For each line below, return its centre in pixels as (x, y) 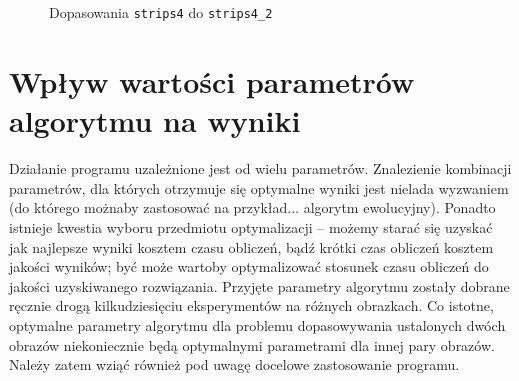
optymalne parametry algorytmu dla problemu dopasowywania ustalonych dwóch (257, 324)
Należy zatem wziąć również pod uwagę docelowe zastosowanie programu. (234, 364)
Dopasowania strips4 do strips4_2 (161, 12)
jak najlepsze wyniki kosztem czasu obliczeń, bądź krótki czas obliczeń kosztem (251, 246)
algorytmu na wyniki (155, 120)
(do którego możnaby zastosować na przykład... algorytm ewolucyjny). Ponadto (252, 207)
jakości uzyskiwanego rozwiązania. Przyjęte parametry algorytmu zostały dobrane (259, 285)
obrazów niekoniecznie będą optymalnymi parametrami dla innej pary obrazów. (252, 344)
